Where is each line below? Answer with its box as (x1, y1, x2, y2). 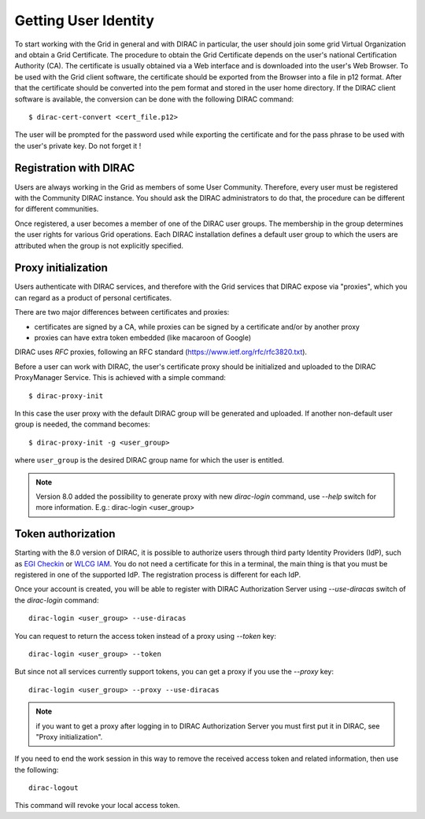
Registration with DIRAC (14, 161, 135, 175)
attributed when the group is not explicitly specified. (14, 241, 184, 250)
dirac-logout (28, 784, 79, 792)
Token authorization (14, 527, 116, 540)
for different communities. (14, 205, 99, 214)
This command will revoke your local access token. (14, 801, 180, 810)
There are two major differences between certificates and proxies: (14, 308, 230, 317)
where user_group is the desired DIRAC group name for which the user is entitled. (14, 456, 285, 465)
